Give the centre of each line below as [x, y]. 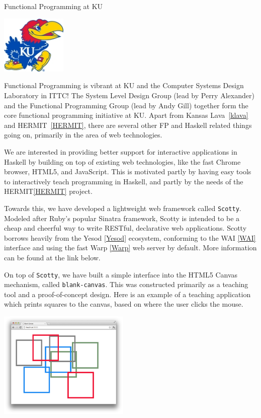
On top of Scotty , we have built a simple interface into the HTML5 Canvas [121, 274]
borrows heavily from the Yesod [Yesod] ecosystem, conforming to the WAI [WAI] [130, 237]
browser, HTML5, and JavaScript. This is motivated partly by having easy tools [128, 171]
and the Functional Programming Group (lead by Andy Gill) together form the [126, 105]
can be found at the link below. [52, 257]
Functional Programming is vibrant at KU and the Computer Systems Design [124, 85]
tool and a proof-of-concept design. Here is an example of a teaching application [127, 294]
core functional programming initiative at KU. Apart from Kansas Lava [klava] [126, 115]
